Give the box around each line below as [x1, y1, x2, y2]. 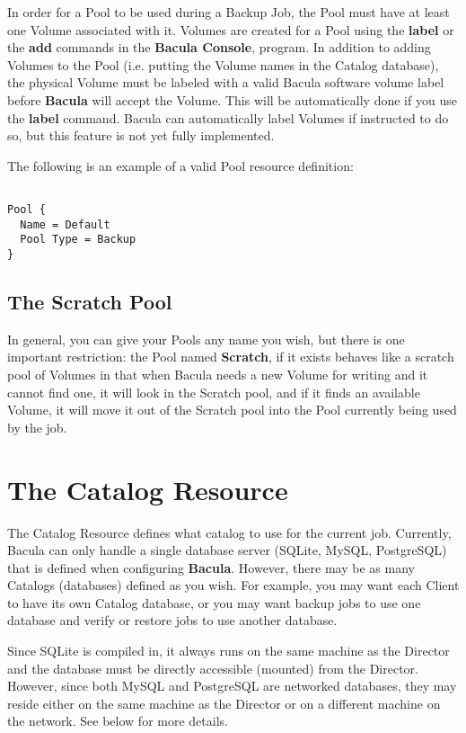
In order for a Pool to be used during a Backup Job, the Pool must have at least [7, 3, 450, 21]
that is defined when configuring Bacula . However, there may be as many [7, 558, 415, 577]
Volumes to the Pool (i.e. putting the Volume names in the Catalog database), [7, 55, 439, 74]
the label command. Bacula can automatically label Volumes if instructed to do [7, 108, 449, 127]
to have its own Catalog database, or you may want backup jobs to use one [7, 593, 421, 612]
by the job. [7, 417, 67, 436]
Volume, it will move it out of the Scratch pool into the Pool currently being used [7, 400, 457, 419]
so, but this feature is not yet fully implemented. [7, 126, 275, 145]
